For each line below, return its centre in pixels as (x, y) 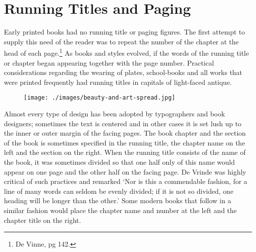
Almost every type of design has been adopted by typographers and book (114, 113)
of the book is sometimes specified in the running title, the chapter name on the (125, 142)
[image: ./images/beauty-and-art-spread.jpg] (99, 98)
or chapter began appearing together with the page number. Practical (109, 62)
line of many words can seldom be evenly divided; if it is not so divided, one (119, 191)
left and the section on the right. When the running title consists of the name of (125, 152)
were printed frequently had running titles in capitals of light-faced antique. (118, 82)
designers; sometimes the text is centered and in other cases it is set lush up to (123, 123)
